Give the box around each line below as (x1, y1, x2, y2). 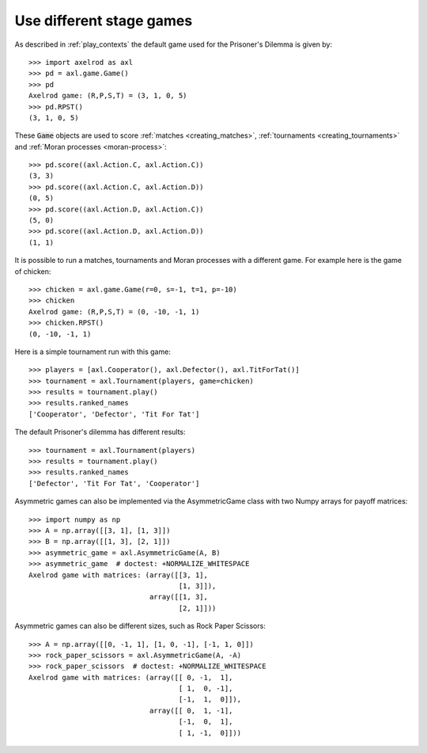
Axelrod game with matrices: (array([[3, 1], (28, 570, 209, 580)
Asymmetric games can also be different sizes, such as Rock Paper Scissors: (14, 622, 266, 631)
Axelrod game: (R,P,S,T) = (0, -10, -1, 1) (28, 307, 200, 316)
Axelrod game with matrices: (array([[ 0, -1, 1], (28, 673, 233, 682)
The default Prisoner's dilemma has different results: (14, 428, 186, 437)
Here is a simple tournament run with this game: (14, 347, 172, 356)
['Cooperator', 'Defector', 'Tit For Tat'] (28, 409, 200, 419)
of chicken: (14, 266, 51, 276)
